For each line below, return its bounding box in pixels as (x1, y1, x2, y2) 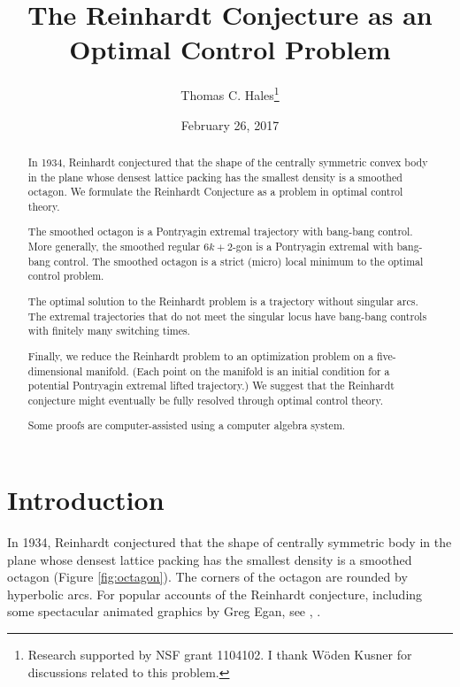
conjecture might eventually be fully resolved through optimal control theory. (27, 392, 384, 407)
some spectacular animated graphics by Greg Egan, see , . (7, 602, 321, 621)
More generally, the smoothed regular (27, 239, 201, 254)
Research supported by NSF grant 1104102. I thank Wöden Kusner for (27, 645, 412, 663)
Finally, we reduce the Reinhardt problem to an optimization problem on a (27, 348, 374, 363)
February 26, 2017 (180, 115, 280, 134)
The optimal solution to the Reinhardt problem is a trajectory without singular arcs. (27, 293, 418, 308)
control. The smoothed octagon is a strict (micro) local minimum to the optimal (53, 253, 424, 268)
